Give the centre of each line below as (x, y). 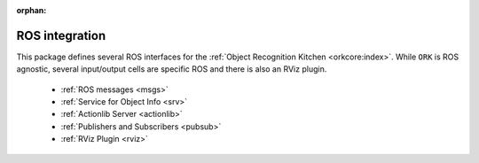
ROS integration (61, 35)
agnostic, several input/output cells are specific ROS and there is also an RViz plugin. (172, 69)
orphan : (31, 10)
